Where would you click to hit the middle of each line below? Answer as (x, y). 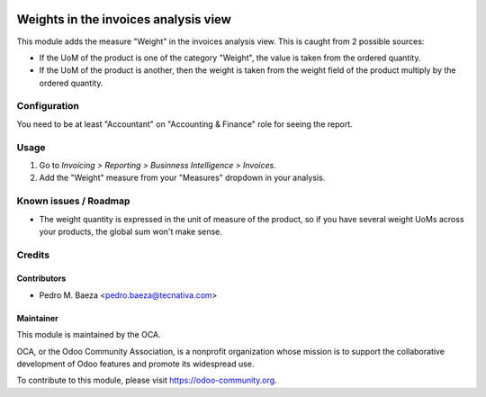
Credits (33, 255)
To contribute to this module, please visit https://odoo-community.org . (147, 380)
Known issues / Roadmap (73, 201)
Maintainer (37, 318)
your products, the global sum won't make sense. (130, 231)
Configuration (48, 106)
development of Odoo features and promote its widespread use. (135, 364)
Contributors (41, 278)
